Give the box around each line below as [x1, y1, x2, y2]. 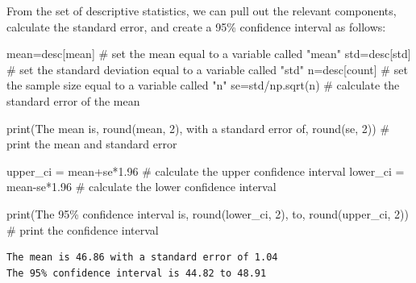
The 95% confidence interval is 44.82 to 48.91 [6, 267, 267, 279]
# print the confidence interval [6, 221, 159, 238]
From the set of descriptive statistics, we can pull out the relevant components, [6, 2, 397, 19]
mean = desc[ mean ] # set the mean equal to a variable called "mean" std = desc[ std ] [6, 45, 411, 62]
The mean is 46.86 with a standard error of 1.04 [6, 252, 278, 264]
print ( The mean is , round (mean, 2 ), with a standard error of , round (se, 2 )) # [6, 119, 390, 136]
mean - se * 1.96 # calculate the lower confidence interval [6, 178, 277, 195]
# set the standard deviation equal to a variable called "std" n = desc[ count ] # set [6, 60, 408, 77]
